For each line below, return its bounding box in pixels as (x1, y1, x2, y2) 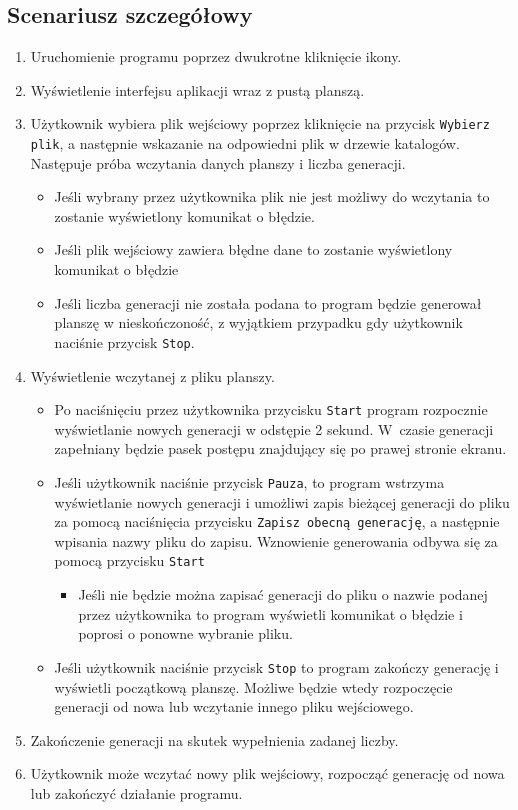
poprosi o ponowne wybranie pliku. (78, 623, 293, 644)
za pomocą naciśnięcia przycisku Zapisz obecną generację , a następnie (54, 511, 500, 532)
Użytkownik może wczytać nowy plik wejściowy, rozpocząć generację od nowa (30, 763, 505, 784)
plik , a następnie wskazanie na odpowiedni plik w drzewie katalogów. (30, 133, 460, 154)
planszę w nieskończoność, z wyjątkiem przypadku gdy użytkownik (54, 312, 463, 333)
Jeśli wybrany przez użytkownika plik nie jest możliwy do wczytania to (54, 186, 490, 207)
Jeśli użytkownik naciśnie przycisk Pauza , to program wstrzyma (54, 471, 445, 492)
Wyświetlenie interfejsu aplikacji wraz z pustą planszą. (30, 79, 365, 100)
